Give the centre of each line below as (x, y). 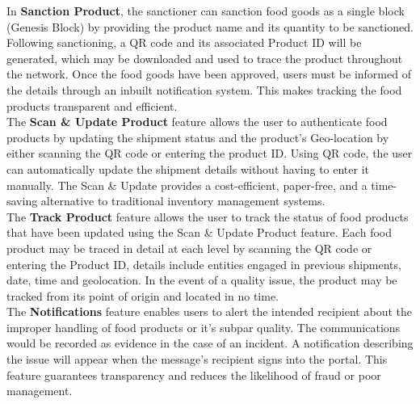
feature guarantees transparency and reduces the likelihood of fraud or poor (194, 375)
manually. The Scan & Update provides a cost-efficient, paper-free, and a (187, 185)
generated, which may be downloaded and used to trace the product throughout (205, 58)
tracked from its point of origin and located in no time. (143, 295)
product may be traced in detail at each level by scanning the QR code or (189, 248)
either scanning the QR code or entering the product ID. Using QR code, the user (210, 153)
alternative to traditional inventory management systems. (183, 201)
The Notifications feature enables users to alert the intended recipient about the (209, 311)
